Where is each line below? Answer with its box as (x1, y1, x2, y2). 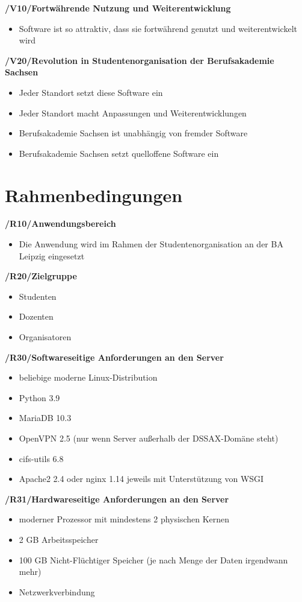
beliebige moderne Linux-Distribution (19, 371, 158, 384)
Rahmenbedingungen (5, 182, 183, 207)
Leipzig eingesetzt (19, 249, 85, 262)
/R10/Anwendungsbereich (5, 217, 116, 230)
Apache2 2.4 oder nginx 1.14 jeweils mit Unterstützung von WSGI (19, 472, 264, 485)
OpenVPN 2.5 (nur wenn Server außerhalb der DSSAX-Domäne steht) (19, 432, 279, 444)
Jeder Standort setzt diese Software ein (19, 86, 163, 98)
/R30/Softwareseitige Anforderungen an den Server (5, 350, 224, 363)
